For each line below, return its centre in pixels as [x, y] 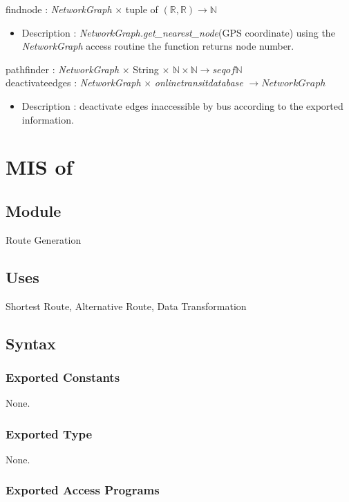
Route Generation [44, 239]
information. [48, 119]
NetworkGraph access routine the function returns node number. [158, 46]
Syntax [31, 343]
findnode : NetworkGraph [59, 9]
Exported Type [49, 433]
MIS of [39, 167]
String [146, 69]
